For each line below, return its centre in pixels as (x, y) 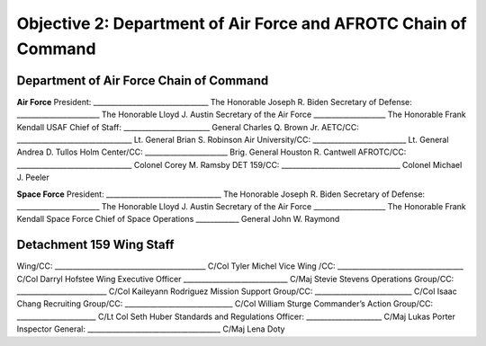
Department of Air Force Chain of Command (143, 80)
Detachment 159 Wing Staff (95, 245)
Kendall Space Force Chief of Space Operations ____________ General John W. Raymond (178, 219)
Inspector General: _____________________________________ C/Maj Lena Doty (151, 329)
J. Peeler (33, 177)
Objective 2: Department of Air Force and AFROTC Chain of (242, 23)
